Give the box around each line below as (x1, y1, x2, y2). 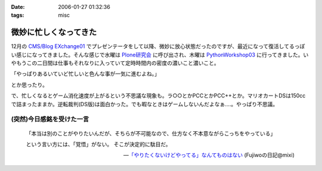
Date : (11, 4, 25, 10)
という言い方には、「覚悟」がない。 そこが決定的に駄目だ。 (26, 140, 171, 148)
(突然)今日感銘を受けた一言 (11, 115, 89, 123)
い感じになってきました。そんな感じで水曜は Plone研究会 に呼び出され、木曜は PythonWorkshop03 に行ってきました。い (11, 51, 309, 58)
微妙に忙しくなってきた (11, 27, 97, 37)
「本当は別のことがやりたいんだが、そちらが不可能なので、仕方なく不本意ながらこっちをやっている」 (26, 129, 276, 137)
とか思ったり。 (11, 81, 48, 88)
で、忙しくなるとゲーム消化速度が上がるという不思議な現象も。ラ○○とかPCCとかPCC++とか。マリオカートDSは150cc (11, 92, 306, 99)
